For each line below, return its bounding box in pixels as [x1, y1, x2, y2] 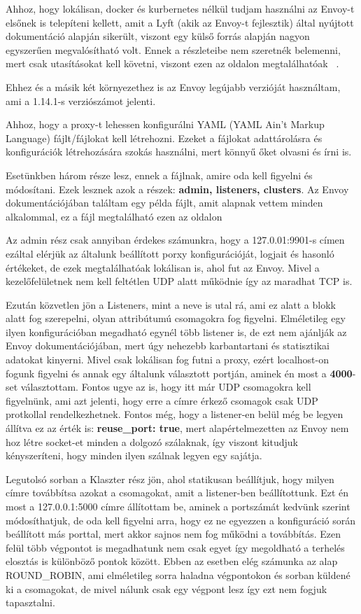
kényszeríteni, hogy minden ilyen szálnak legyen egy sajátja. [6, 448, 262, 463]
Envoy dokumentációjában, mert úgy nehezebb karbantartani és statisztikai [6, 338, 330, 353]
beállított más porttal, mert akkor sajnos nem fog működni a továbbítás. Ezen [6, 526, 341, 541]
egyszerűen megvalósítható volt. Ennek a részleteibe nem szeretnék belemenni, [6, 42, 341, 57]
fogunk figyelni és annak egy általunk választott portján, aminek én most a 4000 [6, 365, 353, 380]
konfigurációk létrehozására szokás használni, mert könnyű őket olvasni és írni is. [6, 144, 352, 159]
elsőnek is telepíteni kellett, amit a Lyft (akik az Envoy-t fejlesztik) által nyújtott [6, 15, 354, 29]
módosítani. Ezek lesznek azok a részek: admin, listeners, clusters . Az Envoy [6, 181, 349, 196]
